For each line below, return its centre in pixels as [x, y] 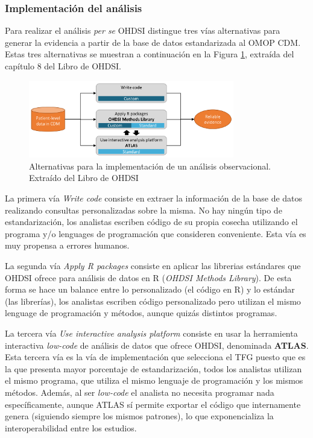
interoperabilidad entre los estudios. [71, 427]
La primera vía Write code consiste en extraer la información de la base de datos [154, 198]
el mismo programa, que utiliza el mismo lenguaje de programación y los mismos [154, 380]
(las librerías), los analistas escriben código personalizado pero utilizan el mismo [153, 301]
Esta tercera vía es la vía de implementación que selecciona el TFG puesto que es [155, 357]
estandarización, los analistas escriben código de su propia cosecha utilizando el [151, 222]
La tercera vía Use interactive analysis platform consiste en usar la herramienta [151, 333]
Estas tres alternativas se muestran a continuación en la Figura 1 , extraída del [150, 54]
